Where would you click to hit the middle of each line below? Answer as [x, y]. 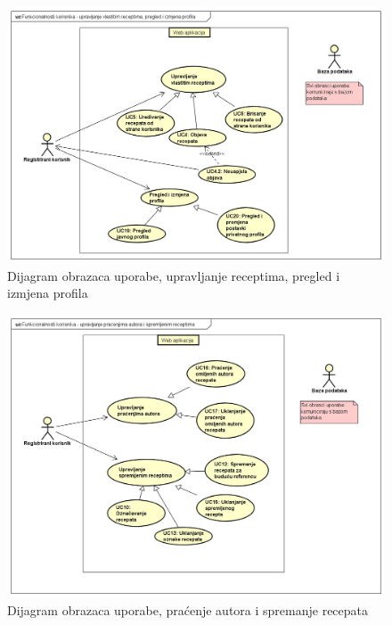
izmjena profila [48, 293]
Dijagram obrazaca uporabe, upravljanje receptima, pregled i [174, 275]
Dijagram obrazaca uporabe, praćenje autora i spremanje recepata [188, 609]
